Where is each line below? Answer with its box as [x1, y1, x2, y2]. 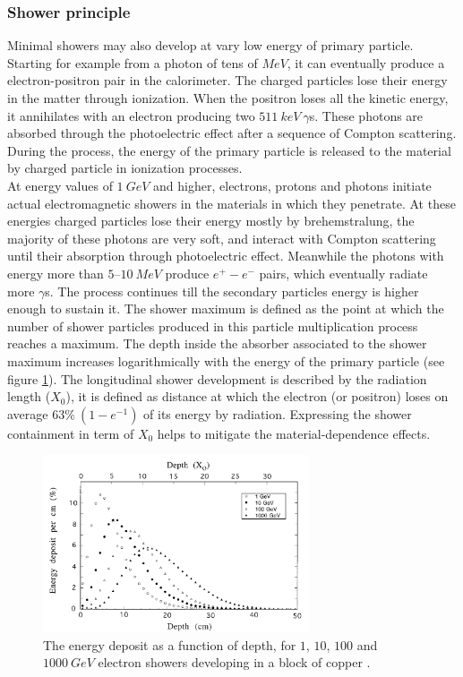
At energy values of [7, 176, 113, 194]
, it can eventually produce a [287, 53, 445, 72]
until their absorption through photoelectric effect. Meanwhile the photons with [7, 246, 444, 265]
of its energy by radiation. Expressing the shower [143, 404, 412, 423]
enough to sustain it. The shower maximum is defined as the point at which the [7, 299, 444, 318]
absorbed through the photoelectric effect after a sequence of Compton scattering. [7, 124, 457, 142]
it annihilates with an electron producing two [7, 106, 255, 124]
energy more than [7, 263, 104, 282]
